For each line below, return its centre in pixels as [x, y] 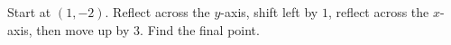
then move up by [83, 29]
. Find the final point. [200, 29]
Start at [29, 12]
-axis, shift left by [269, 12]
